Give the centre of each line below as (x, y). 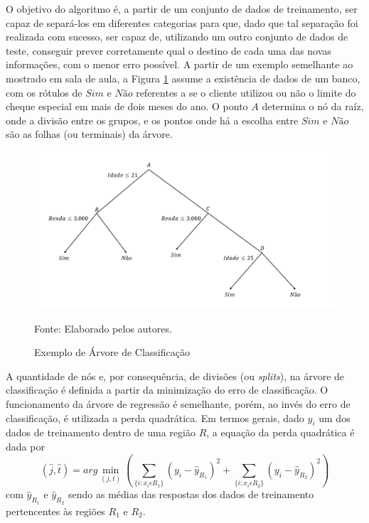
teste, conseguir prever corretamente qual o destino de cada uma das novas (169, 50)
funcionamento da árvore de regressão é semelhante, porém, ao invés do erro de (178, 404)
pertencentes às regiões (55, 511)
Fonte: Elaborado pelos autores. (103, 328)
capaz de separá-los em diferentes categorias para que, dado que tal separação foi (182, 22)
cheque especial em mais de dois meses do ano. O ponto (127, 106)
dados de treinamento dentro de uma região (101, 432)
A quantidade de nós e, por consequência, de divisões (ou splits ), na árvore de (175, 376)
